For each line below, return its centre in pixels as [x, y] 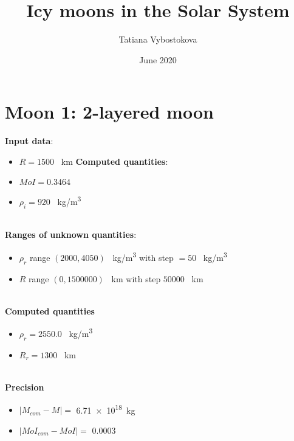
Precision [25, 387]
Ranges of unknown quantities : [71, 234]
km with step [136, 278]
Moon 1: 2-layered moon [109, 112]
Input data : [29, 141]
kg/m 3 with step [143, 256]
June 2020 [158, 59]
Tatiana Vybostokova [158, 39]
